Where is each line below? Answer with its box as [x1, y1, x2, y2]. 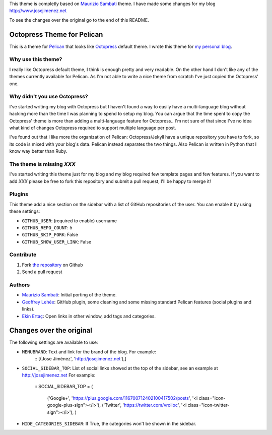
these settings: [9, 208, 40, 214]
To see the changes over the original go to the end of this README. [9, 17, 150, 23]
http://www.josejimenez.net [9, 8, 67, 14]
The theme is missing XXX [9, 160, 76, 167]
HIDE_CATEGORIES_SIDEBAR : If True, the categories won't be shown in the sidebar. [22, 420, 196, 426]
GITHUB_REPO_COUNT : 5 [22, 224, 73, 230]
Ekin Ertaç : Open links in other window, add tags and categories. [22, 313, 156, 319]
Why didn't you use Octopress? [9, 93, 88, 100]
